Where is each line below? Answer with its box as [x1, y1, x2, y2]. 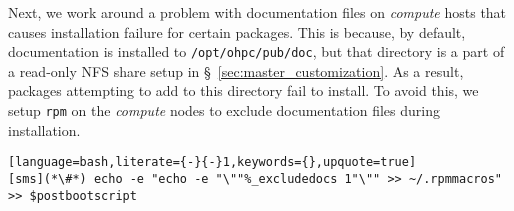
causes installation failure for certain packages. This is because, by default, [8, 21, 466, 42]
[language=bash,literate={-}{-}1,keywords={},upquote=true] [8, 155, 417, 170]
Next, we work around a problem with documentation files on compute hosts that [8, 2, 507, 22]
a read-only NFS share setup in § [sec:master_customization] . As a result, [8, 60, 464, 81]
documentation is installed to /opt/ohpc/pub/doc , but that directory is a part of [8, 41, 505, 62]
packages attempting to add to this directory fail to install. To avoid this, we [8, 80, 479, 101]
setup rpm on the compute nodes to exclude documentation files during [8, 100, 440, 121]
